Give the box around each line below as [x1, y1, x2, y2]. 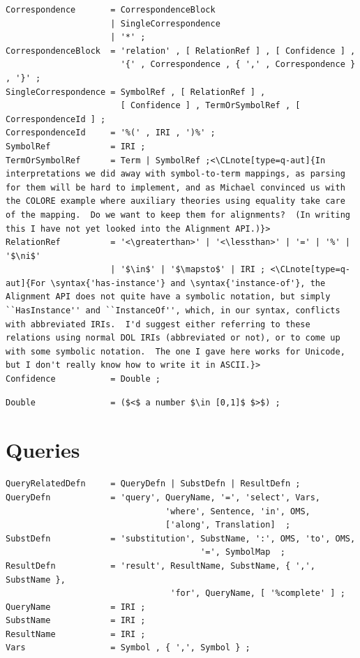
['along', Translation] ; [165, 520, 291, 530]
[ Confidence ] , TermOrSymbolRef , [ [120, 100, 301, 111]
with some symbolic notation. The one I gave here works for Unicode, [6, 346, 345, 357]
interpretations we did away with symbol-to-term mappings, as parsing [6, 169, 345, 179]
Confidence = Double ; [6, 374, 160, 384]
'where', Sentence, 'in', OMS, [165, 506, 310, 516]
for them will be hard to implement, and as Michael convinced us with [6, 182, 345, 193]
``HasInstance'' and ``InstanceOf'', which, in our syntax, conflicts [6, 306, 340, 316]
